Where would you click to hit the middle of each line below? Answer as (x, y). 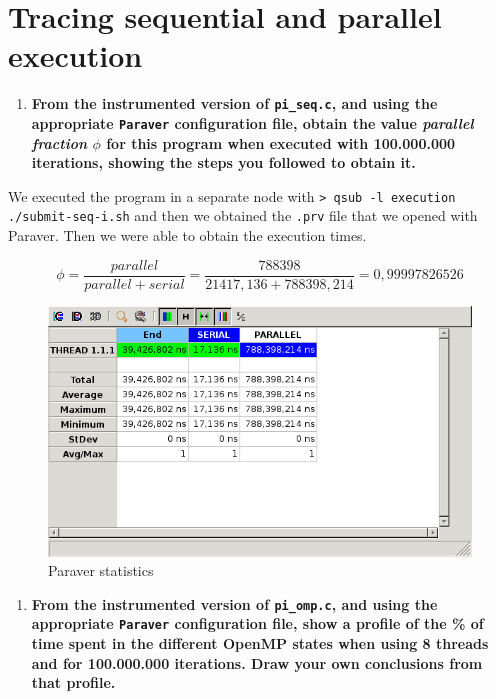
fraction (59, 142)
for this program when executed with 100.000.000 (281, 142)
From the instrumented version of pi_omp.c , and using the (234, 603)
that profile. (73, 682)
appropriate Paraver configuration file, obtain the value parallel (252, 122)
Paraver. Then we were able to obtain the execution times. (187, 235)
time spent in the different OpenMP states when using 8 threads (260, 643)
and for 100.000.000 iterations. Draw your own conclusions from (257, 662)
